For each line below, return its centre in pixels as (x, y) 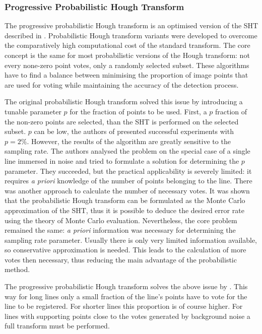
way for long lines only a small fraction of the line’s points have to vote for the (126, 296)
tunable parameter (33, 111)
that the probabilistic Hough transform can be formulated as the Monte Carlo (125, 200)
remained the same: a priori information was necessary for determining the (120, 230)
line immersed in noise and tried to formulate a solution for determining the (122, 160)
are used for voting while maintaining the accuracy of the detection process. (122, 84)
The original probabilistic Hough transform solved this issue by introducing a (124, 102)
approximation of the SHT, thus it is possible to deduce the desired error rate (124, 210)
